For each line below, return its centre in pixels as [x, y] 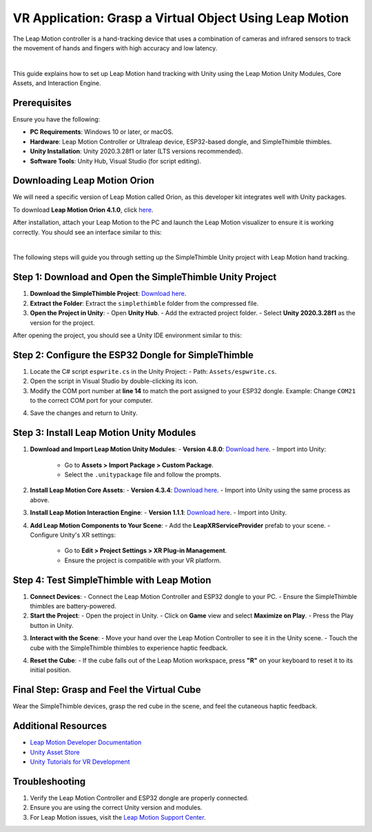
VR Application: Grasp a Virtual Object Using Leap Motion [181, 18]
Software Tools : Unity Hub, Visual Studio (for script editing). [116, 161]
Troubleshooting [49, 781]
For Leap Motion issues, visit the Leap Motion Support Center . [118, 817]
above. [40, 499]
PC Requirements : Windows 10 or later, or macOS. [102, 132]
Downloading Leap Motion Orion [84, 180]
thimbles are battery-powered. [73, 606]
